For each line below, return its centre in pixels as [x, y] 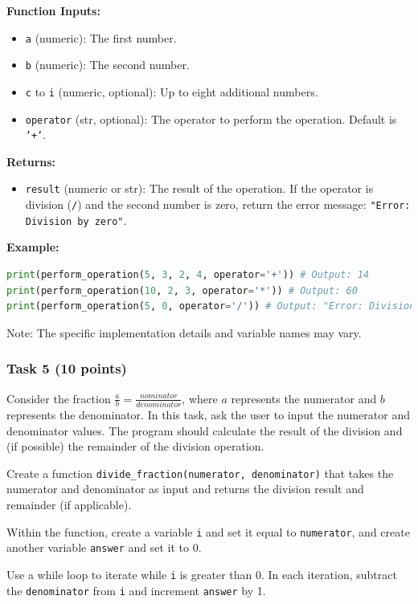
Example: [33, 247]
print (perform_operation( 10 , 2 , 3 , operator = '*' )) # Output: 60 [182, 290]
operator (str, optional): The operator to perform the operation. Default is [211, 118]
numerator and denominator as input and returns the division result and [185, 489]
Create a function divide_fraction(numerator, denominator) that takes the [200, 473]
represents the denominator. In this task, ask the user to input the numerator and [208, 414]
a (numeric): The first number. [101, 37]
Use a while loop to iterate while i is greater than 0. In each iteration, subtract [202, 574]
